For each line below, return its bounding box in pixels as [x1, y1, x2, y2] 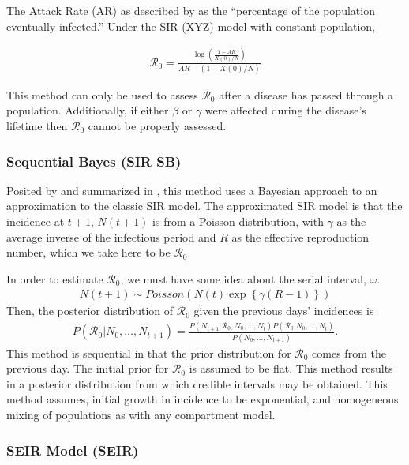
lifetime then [6, 118, 68, 134]
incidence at [6, 213, 65, 230]
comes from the [312, 344, 386, 361]
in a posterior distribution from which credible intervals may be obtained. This [6, 375, 388, 392]
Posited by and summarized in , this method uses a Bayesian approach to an [6, 182, 377, 198]
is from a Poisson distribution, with [152, 213, 324, 230]
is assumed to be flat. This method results [189, 360, 393, 377]
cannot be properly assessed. [88, 118, 227, 134]
